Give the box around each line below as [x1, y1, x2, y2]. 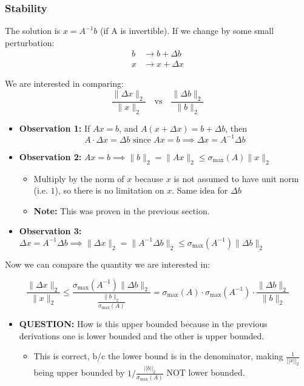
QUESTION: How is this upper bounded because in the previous [19, 317, 268, 330]
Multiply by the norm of [33, 172, 124, 185]
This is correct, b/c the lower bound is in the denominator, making [33, 350, 283, 362]
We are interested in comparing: [5, 77, 124, 90]
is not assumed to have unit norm [174, 172, 299, 185]
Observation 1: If [19, 121, 90, 134]
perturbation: [5, 36, 55, 49]
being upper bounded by [33, 366, 125, 379]
